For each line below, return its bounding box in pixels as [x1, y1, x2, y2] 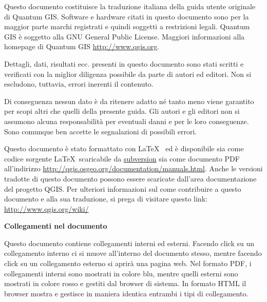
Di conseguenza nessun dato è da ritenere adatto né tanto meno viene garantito [4, 95, 254, 106]
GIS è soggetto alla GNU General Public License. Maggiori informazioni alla [4, 31, 245, 42]
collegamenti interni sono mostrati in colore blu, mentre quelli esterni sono [4, 268, 238, 278]
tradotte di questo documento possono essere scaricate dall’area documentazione [4, 173, 257, 184]
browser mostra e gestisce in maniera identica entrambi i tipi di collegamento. [4, 288, 249, 298]
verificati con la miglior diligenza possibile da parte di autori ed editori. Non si [4, 68, 252, 79]
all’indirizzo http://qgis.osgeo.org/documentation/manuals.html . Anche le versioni [4, 163, 263, 174]
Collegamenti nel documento [4, 220, 107, 231]
